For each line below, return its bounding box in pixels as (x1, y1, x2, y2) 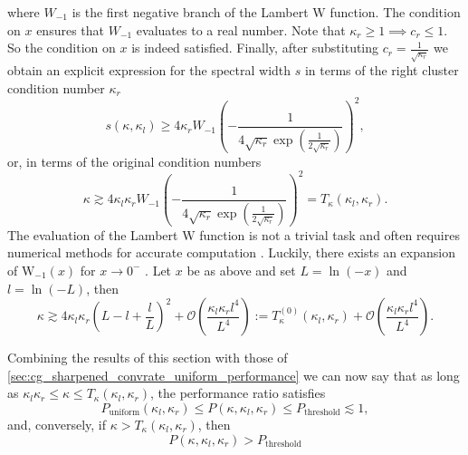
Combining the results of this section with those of (7, 348, 288, 367)
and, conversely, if (7, 414, 107, 433)
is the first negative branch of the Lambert (72, 3, 309, 21)
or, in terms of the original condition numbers (7, 151, 262, 170)
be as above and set (186, 260, 296, 279)
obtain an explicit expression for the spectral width (7, 61, 291, 80)
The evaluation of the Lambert (7, 225, 178, 244)
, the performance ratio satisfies (150, 383, 326, 402)
